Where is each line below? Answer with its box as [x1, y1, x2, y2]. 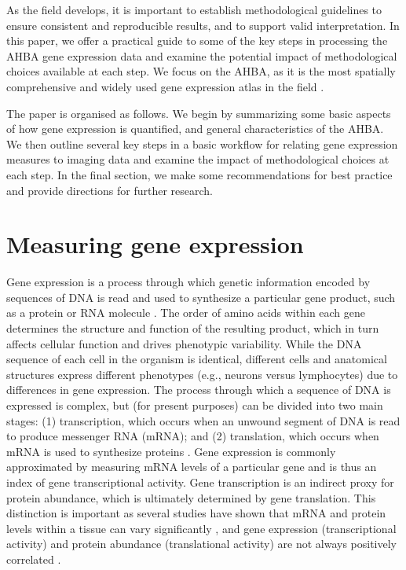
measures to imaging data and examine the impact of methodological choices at [6, 151, 390, 167]
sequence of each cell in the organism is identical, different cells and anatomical [6, 351, 387, 367]
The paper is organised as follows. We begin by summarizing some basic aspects [6, 105, 391, 121]
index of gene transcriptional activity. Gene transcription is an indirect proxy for [6, 473, 394, 490]
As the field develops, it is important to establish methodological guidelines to [6, 2, 382, 17]
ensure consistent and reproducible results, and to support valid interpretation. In [6, 17, 400, 33]
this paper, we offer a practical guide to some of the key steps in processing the [6, 32, 388, 49]
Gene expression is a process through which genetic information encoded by [6, 274, 371, 290]
